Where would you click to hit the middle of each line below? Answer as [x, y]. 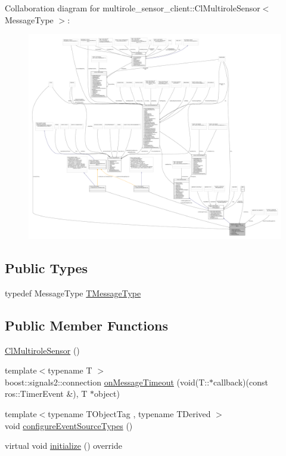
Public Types [46, 268]
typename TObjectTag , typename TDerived [129, 414]
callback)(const [241, 382]
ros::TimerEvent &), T [46, 394]
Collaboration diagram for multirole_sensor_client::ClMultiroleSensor [133, 8]
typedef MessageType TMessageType [73, 293]
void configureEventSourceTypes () [69, 425]
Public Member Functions [86, 325]
